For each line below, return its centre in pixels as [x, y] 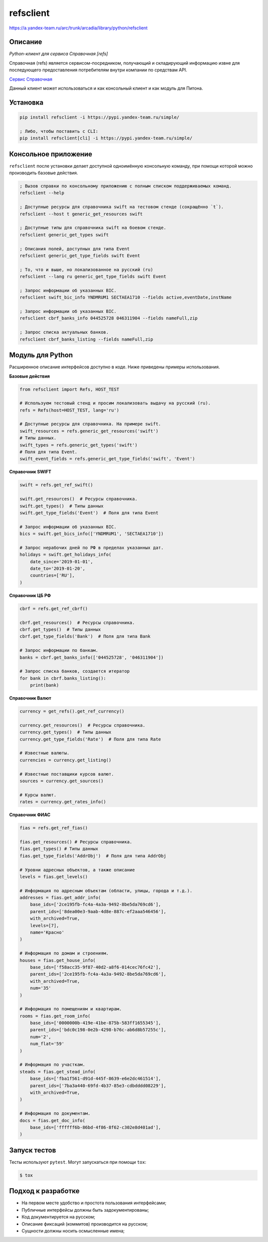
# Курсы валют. [38, 795]
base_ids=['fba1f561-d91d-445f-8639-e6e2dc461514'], [96, 1079]
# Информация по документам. [55, 1114]
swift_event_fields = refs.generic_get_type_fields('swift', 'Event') [107, 459]
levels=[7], [45, 925]
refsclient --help [42, 193]
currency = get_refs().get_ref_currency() [72, 711]
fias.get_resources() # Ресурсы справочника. [76, 842]
